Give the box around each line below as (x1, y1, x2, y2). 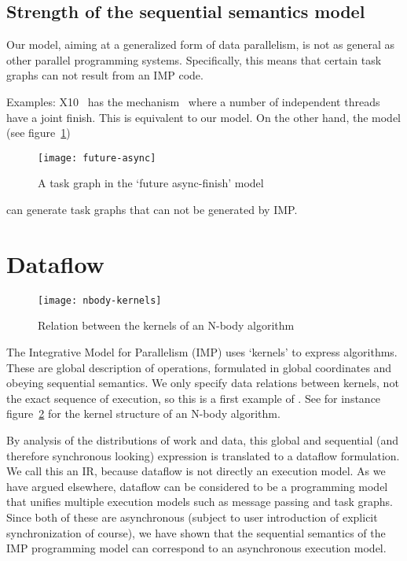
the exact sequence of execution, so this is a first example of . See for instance (6, 389, 381, 406)
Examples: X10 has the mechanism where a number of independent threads (6, 93, 380, 109)
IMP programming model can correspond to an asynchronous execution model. (6, 540, 387, 556)
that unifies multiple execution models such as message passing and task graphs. (6, 493, 393, 510)
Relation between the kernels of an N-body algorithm (38, 317, 295, 334)
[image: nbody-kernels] (38, 294, 162, 306)
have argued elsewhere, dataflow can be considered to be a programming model (6, 478, 388, 494)
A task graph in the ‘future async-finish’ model (38, 175, 264, 191)
